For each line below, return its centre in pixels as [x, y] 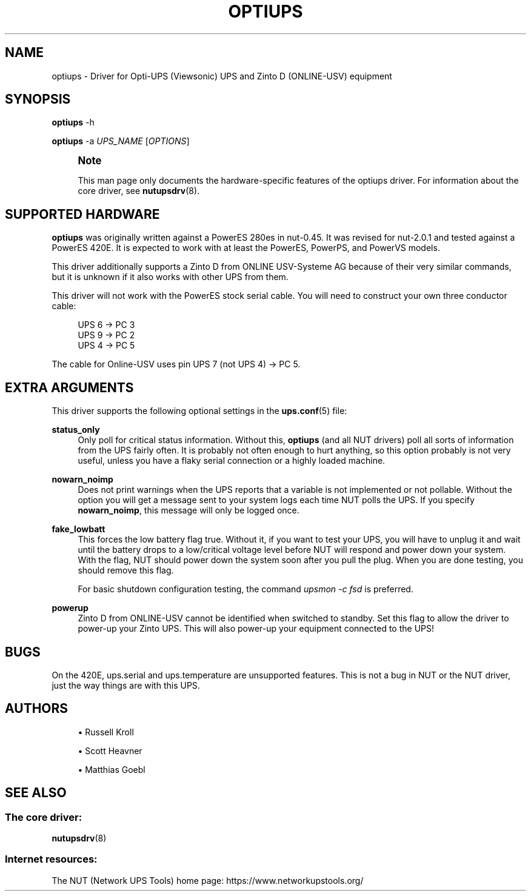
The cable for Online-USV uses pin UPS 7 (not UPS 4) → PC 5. [176, 364]
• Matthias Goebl [112, 769]
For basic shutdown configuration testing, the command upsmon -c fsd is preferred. [245, 589]
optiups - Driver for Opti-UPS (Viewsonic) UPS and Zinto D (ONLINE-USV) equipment [222, 76]
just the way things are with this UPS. [126, 685]
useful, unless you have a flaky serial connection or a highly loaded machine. [232, 461]
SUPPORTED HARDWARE [82, 214]
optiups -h [73, 122]
